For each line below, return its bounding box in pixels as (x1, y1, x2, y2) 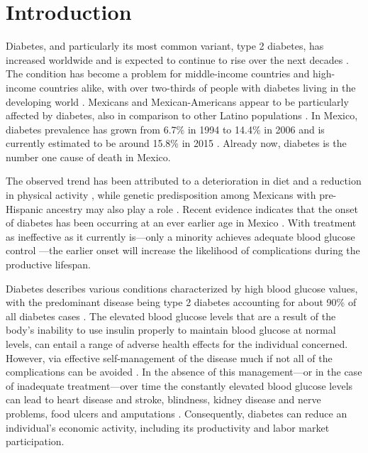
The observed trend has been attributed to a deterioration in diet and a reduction (6, 173, 362, 188)
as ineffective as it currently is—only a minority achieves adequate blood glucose (6, 229, 355, 244)
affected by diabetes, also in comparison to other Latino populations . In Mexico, (6, 108, 358, 123)
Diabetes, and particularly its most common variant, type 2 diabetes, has (6, 38, 324, 53)
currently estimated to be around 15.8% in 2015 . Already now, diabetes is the (6, 136, 347, 151)
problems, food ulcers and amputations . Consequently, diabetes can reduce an (6, 405, 347, 420)
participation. (6, 434, 65, 449)
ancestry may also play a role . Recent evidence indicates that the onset (46, 201, 358, 216)
